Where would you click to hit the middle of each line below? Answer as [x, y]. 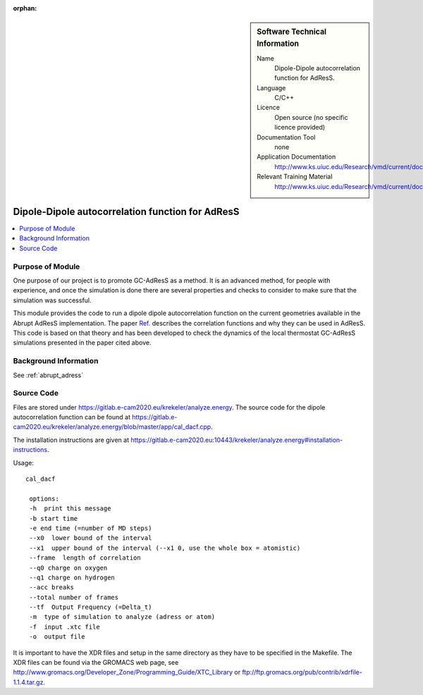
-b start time [54, 518]
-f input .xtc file [65, 627]
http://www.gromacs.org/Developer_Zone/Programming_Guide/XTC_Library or [127, 672]
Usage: [24, 462]
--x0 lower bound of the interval [91, 538]
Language [271, 87]
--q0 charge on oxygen [68, 568]
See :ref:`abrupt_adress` [48, 375]
